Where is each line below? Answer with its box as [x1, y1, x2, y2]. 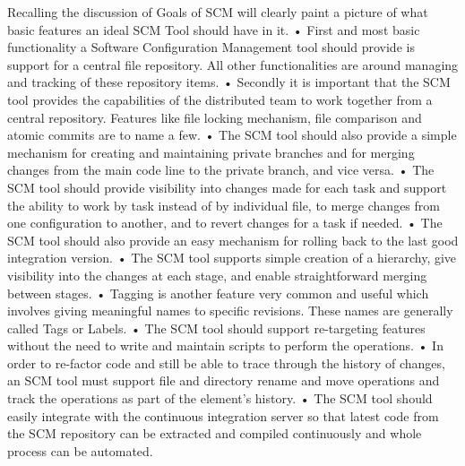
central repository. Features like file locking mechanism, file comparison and [7, 108, 422, 126]
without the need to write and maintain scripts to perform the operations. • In [7, 336, 443, 355]
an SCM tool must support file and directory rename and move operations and [7, 371, 440, 390]
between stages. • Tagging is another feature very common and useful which [7, 283, 429, 302]
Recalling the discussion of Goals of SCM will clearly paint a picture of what [7, 3, 428, 21]
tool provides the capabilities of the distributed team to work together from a [7, 90, 433, 108]
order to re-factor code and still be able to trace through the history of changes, [7, 353, 445, 372]
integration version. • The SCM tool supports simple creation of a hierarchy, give [7, 248, 457, 267]
